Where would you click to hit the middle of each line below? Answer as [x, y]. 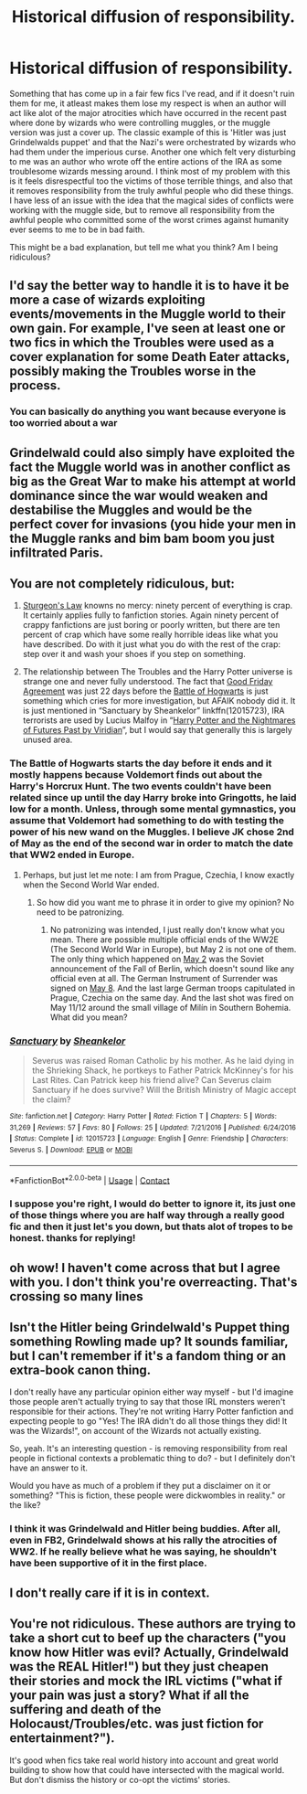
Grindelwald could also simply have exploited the [152, 453]
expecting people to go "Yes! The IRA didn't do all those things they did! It [148, 1421]
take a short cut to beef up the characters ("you [148, 1638]
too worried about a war [64, 423]
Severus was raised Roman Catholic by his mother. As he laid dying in [163, 1061]
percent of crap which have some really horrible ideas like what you [150, 635]
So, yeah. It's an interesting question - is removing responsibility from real [148, 1449]
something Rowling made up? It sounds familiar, [149, 1342]
